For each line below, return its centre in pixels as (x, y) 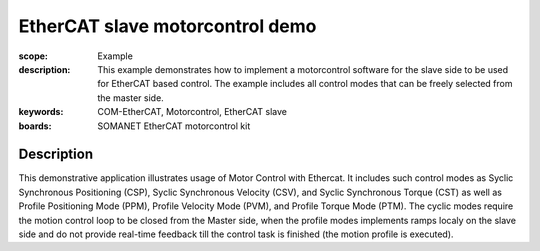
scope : (33, 56)
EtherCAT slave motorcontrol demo (167, 26)
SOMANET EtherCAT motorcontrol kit (174, 126)
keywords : (41, 112)
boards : (35, 126)
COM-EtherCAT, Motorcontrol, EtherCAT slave (192, 112)
